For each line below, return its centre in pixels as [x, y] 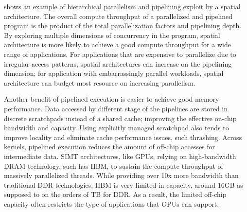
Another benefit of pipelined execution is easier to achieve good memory [112, 99]
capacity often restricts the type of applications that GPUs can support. [112, 203]
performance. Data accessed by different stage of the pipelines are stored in [116, 108]
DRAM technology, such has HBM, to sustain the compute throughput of [114, 166]
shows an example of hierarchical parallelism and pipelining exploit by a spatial [122, 6]
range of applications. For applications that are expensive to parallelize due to [120, 54]
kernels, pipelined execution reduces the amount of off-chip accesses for [110, 147]
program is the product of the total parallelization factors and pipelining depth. [123, 26]
